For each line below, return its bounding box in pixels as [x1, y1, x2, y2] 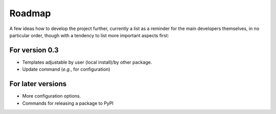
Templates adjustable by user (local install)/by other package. [22, 59, 152, 65]
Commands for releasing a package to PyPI [22, 100, 113, 106]
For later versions [9, 79, 66, 89]
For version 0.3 [9, 46, 59, 54]
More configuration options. [22, 93, 81, 99]
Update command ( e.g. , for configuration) [22, 66, 110, 72]
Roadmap [9, 8, 51, 19]
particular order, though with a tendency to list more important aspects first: [9, 32, 169, 38]
